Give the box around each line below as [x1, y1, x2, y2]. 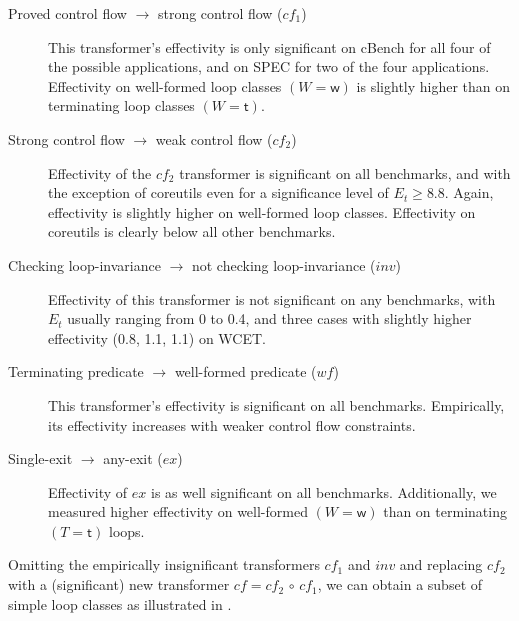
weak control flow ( [155, 128, 273, 149]
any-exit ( [103, 448, 163, 469]
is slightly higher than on [356, 75, 511, 96]
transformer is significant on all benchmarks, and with [179, 162, 511, 183]
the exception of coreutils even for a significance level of [48, 182, 389, 203]
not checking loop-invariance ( [191, 254, 376, 275]
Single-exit [8, 448, 73, 469]
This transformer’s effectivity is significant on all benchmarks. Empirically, [48, 394, 505, 415]
